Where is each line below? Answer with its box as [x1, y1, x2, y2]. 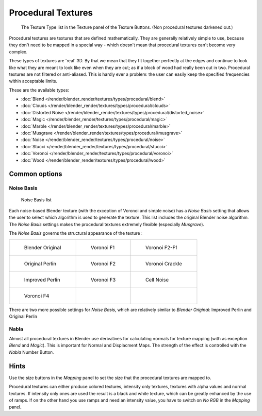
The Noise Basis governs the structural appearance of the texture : [9, 230, 143, 236]
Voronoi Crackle [145, 260, 182, 267]
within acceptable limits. [9, 78, 58, 84]
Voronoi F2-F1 [145, 244, 178, 251]
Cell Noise [145, 276, 169, 283]
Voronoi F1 [90, 244, 115, 251]
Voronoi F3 [90, 276, 116, 283]
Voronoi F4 [24, 292, 49, 299]
